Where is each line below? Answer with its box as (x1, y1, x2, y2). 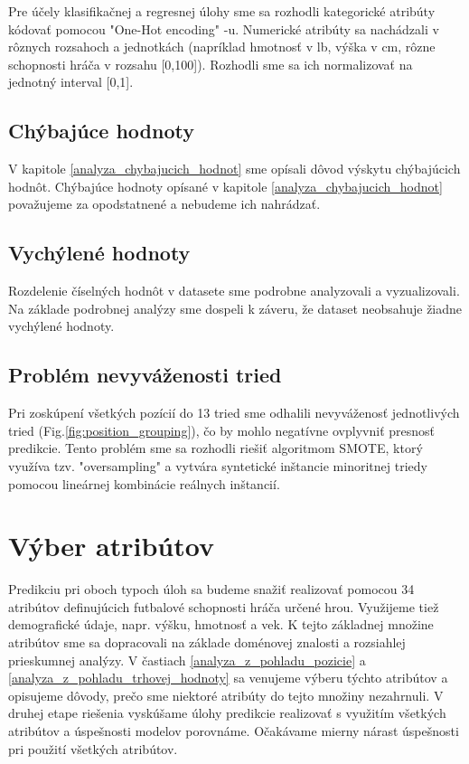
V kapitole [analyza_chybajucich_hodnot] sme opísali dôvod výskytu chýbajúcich (8, 159, 461, 178)
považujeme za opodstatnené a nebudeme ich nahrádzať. (8, 194, 321, 213)
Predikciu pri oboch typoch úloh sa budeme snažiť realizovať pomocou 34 (8, 580, 415, 599)
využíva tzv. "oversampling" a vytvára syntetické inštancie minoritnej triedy (8, 456, 427, 475)
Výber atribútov (8, 527, 214, 564)
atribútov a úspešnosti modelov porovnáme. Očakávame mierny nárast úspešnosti (8, 721, 459, 740)
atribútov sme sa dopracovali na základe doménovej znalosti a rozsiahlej (8, 633, 406, 652)
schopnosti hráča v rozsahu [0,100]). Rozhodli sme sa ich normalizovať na (8, 54, 413, 73)
